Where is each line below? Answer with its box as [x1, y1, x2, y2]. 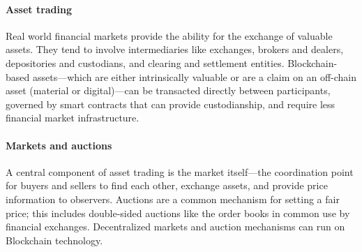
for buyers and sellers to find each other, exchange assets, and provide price [6, 178, 328, 193]
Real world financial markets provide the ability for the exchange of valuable [6, 28, 333, 43]
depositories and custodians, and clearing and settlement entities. [6, 55, 285, 70]
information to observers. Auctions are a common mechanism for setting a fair [6, 191, 340, 206]
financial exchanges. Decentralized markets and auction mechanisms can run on [6, 219, 345, 234]
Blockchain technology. [6, 232, 103, 247]
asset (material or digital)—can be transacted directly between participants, [6, 83, 331, 98]
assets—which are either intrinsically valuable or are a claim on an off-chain [32, 69, 356, 84]
